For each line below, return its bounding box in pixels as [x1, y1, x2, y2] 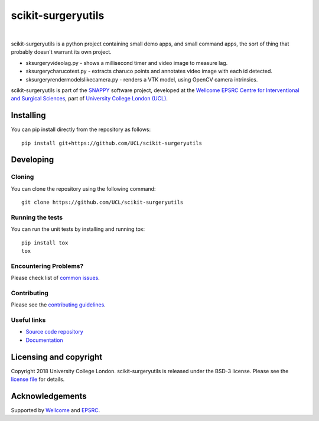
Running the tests [11, 213, 63, 221]
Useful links [11, 316, 46, 324]
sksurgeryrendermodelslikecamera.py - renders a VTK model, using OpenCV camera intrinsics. [25, 76, 258, 83]
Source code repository [25, 328, 83, 335]
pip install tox [21, 239, 69, 246]
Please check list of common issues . [11, 275, 100, 282]
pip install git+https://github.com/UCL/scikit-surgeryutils [21, 139, 202, 146]
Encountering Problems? [11, 262, 84, 270]
